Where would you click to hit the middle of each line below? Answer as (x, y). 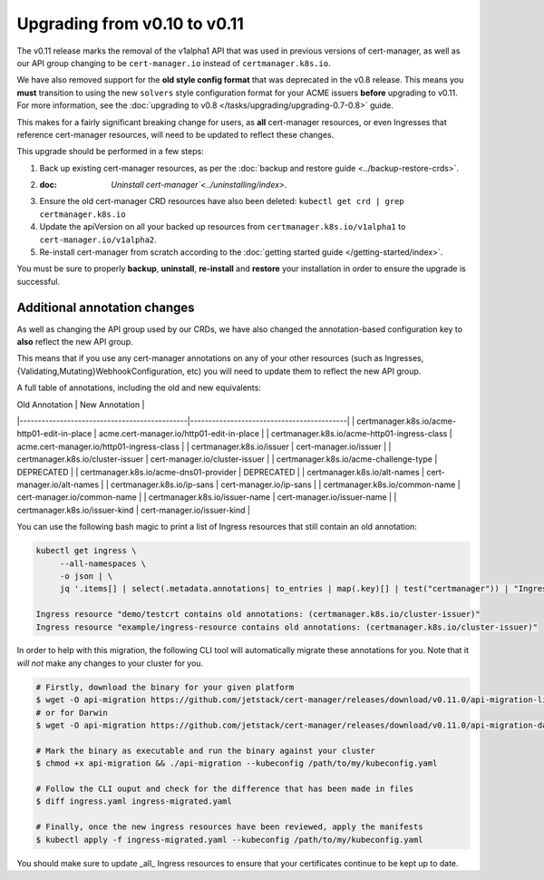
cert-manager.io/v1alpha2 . (98, 240)
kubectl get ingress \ (86, 551)
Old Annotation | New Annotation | (81, 405)
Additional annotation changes (106, 307)
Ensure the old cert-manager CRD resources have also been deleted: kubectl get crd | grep (222, 201)
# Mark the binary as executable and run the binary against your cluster (206, 750)
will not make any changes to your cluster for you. (110, 663)
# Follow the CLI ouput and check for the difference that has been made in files (225, 788)
